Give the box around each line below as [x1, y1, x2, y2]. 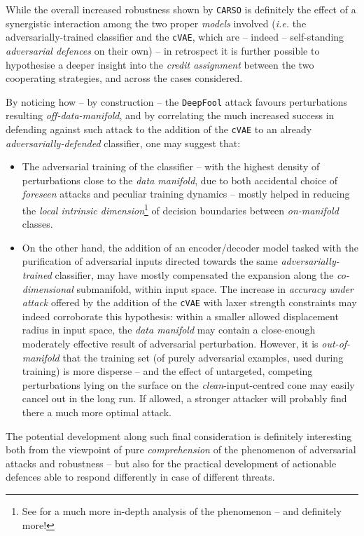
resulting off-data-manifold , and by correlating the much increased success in [6, 108, 335, 123]
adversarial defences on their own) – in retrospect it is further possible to [6, 43, 320, 57]
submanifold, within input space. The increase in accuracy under [76, 281, 354, 296]
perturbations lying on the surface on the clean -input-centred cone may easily [22, 377, 355, 392]
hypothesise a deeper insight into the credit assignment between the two [6, 57, 314, 71]
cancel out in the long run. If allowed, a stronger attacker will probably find [22, 391, 347, 406]
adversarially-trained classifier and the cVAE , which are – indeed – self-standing [6, 29, 344, 44]
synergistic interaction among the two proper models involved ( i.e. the [6, 15, 307, 30]
